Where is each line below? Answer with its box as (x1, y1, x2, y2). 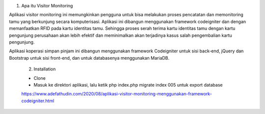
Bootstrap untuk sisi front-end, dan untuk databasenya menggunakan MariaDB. (9, 55, 170, 61)
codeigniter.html (21, 98, 54, 104)
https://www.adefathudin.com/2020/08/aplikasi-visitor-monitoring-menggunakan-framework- (21, 91, 212, 97)
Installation (33, 66, 56, 72)
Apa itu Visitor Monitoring (21, 3, 73, 8)
